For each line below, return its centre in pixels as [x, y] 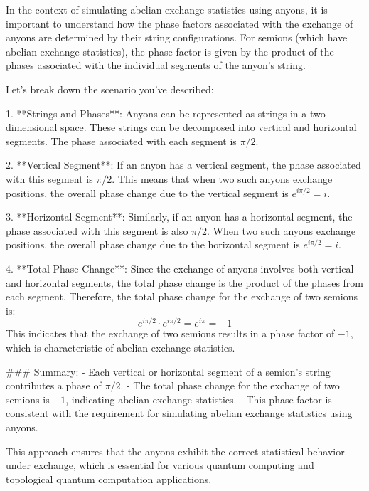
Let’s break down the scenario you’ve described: [110, 89]
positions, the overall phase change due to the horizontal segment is [153, 244]
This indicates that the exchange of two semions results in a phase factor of [170, 333]
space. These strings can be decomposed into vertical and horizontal [209, 127]
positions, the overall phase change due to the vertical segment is [147, 192]
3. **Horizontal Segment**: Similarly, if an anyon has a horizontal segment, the [179, 217]
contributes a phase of [54, 385]
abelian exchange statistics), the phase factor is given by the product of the [170, 51]
